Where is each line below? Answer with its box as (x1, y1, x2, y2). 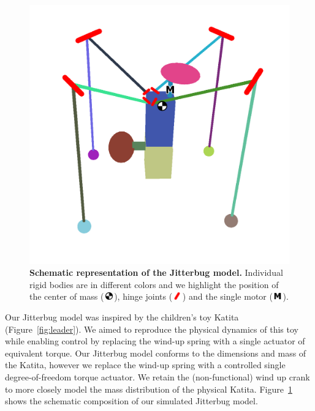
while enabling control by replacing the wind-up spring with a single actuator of (5, 335, 305, 347)
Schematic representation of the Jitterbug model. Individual (29, 266, 283, 279)
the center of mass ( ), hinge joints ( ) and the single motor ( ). (29, 290, 289, 303)
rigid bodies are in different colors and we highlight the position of (29, 278, 279, 291)
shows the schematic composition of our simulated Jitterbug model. (5, 394, 258, 407)
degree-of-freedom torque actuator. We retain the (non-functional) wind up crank (5, 370, 310, 383)
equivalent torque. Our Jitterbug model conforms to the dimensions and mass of (5, 346, 306, 359)
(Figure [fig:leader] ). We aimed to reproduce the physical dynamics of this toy (5, 322, 298, 335)
